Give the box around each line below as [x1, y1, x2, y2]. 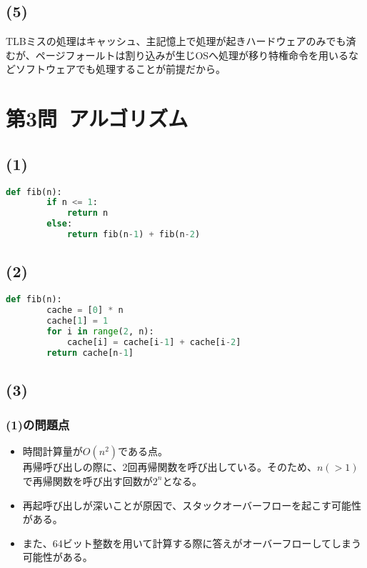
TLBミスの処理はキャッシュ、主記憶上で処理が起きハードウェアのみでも [6, 34, 346, 49]
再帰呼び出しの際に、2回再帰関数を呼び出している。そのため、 [22, 459, 317, 474]
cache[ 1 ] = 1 [46, 315, 109, 326]
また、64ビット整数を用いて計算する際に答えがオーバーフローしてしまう [22, 535, 361, 550]
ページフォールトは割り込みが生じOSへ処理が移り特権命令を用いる [35, 47, 349, 62]
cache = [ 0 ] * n [46, 305, 124, 316]
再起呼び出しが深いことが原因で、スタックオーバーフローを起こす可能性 [22, 497, 361, 512]
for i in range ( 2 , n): [46, 326, 154, 337]
